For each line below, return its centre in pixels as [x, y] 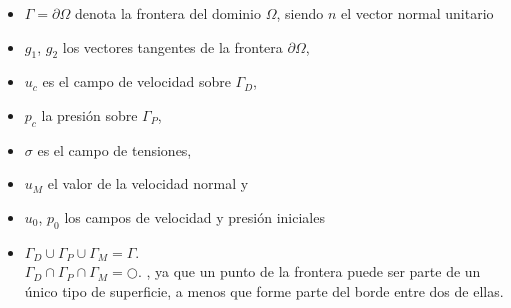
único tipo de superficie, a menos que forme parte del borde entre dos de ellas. [264, 290]
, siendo [300, 13]
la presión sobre [89, 114]
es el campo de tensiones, [114, 149]
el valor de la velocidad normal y [148, 183]
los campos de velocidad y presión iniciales [194, 216]
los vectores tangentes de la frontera [172, 46]
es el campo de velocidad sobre [136, 81]
